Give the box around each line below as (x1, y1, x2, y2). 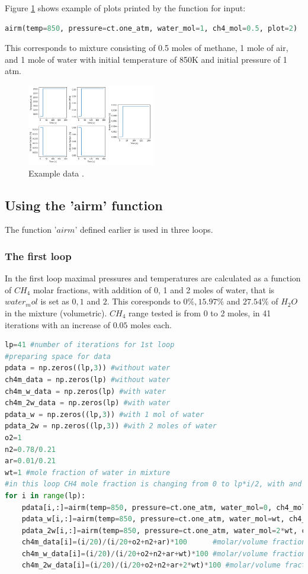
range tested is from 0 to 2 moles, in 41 (129, 307, 271, 319)
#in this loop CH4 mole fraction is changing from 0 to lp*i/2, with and (5, 480, 302, 489)
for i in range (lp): (5, 491, 86, 500)
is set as (40, 295, 69, 307)
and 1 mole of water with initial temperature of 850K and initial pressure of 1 (5, 53, 287, 65)
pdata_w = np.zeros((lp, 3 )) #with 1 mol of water (5, 410, 204, 419)
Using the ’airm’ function (5, 195, 163, 214)
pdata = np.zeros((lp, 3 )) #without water (5, 364, 171, 373)
